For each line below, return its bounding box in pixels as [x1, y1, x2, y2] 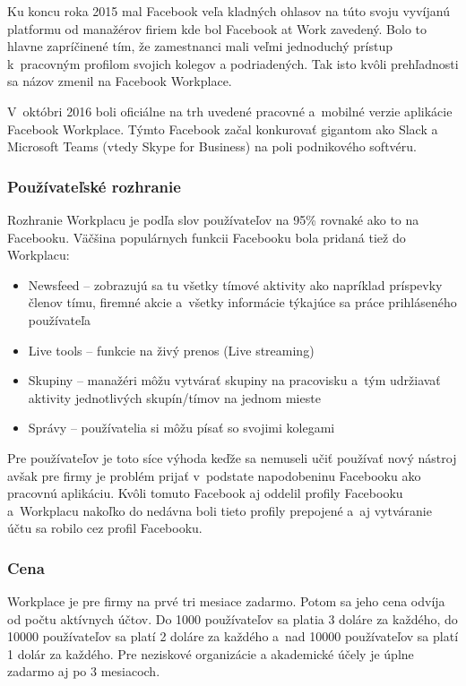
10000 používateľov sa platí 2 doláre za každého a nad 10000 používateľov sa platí [7, 627, 459, 646]
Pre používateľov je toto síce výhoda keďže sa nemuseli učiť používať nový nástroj [7, 448, 457, 467]
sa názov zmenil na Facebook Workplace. [7, 72, 232, 90]
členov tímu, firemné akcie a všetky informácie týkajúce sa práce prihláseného [28, 293, 457, 312]
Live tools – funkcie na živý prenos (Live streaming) [28, 340, 315, 359]
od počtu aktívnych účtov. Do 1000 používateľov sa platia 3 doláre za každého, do [7, 609, 458, 628]
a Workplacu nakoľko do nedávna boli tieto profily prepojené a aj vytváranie [7, 501, 432, 519]
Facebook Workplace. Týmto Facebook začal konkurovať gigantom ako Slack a [7, 119, 438, 138]
